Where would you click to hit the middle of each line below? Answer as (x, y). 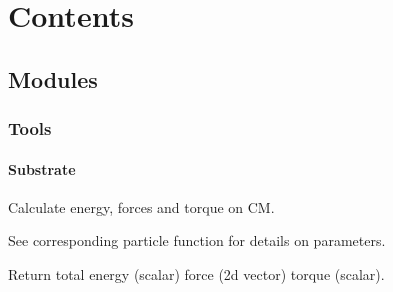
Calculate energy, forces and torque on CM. (141, 206)
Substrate (42, 168)
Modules (53, 78)
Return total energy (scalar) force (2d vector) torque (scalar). (196, 273)
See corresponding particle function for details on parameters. (197, 240)
